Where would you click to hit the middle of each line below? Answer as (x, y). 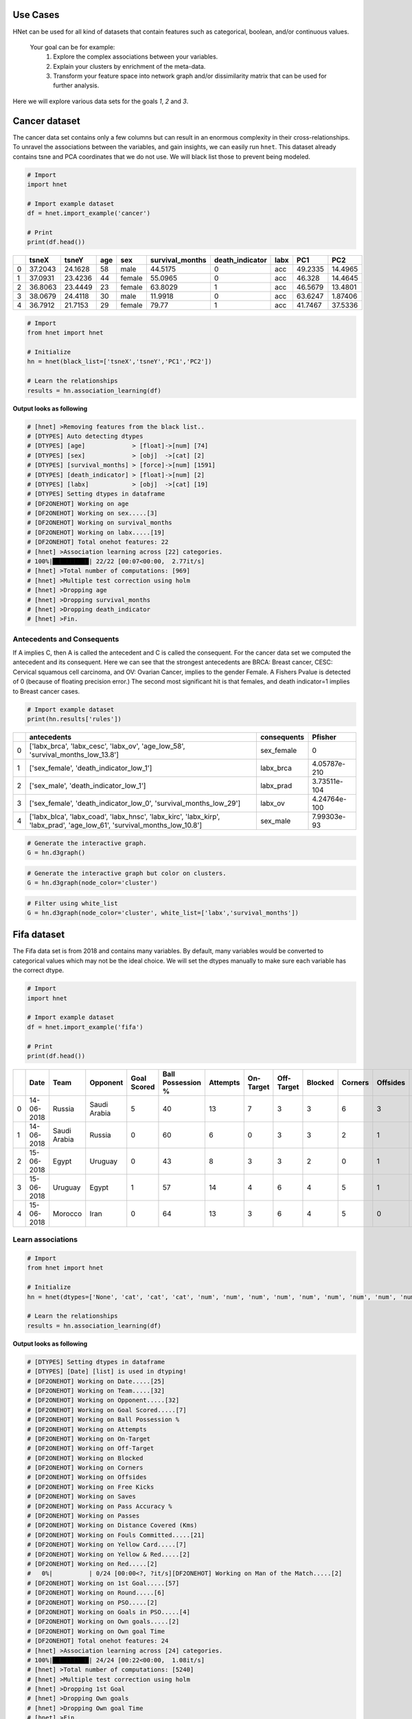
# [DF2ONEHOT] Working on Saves (82, 1497)
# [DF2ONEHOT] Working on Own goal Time (96, 1631)
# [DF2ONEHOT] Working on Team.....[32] (96, 1390)
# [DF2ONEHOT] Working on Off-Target (91, 1448)
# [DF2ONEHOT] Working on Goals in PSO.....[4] (108, 1612)
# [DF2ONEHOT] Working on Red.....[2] (92, 1564)
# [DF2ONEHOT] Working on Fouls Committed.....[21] (116, 1535)
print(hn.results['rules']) (74, 719)
